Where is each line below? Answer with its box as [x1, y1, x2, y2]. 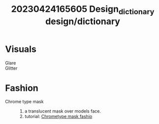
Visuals [5, 43, 37, 55]
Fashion [5, 83, 38, 93]
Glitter [5, 65, 18, 71]
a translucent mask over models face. [24, 108, 101, 114]
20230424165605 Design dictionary [11, 3, 155, 16]
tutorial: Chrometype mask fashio [24, 114, 93, 120]
